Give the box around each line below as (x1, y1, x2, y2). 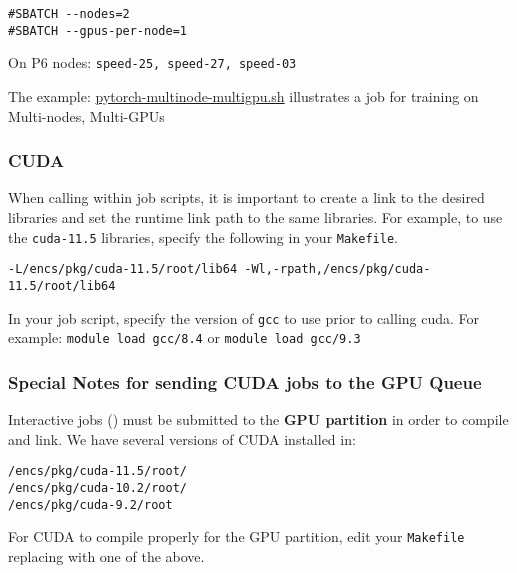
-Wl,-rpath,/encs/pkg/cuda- (244, 262, 431, 277)
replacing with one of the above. (8, 545, 205, 566)
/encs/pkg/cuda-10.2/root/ (8, 480, 187, 495)
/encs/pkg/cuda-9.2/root (8, 497, 173, 512)
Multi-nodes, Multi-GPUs (8, 105, 165, 126)
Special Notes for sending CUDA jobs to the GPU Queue (8, 369, 482, 394)
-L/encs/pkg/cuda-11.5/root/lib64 (8, 262, 238, 277)
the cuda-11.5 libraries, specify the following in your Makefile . (8, 226, 398, 247)
